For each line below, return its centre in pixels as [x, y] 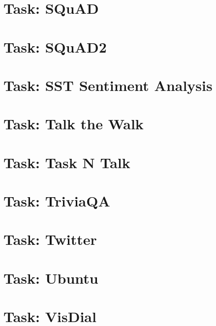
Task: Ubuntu [51, 278]
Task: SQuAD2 [55, 46]
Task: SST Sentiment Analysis [108, 85]
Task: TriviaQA [57, 201]
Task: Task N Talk [67, 162]
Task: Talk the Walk [74, 124]
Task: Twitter [50, 239]
